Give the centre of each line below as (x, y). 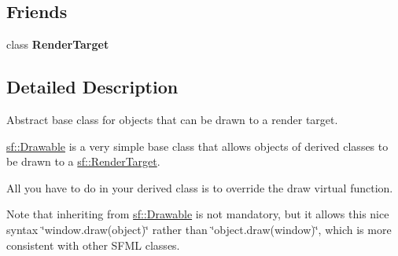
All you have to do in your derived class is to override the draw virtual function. (200, 187)
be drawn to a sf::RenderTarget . (83, 161)
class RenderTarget (58, 44)
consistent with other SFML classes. (93, 245)
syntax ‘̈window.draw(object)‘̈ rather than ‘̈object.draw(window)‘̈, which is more (199, 229)
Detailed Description (92, 87)
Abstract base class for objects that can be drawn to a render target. (172, 119)
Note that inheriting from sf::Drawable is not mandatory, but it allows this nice (198, 214)
